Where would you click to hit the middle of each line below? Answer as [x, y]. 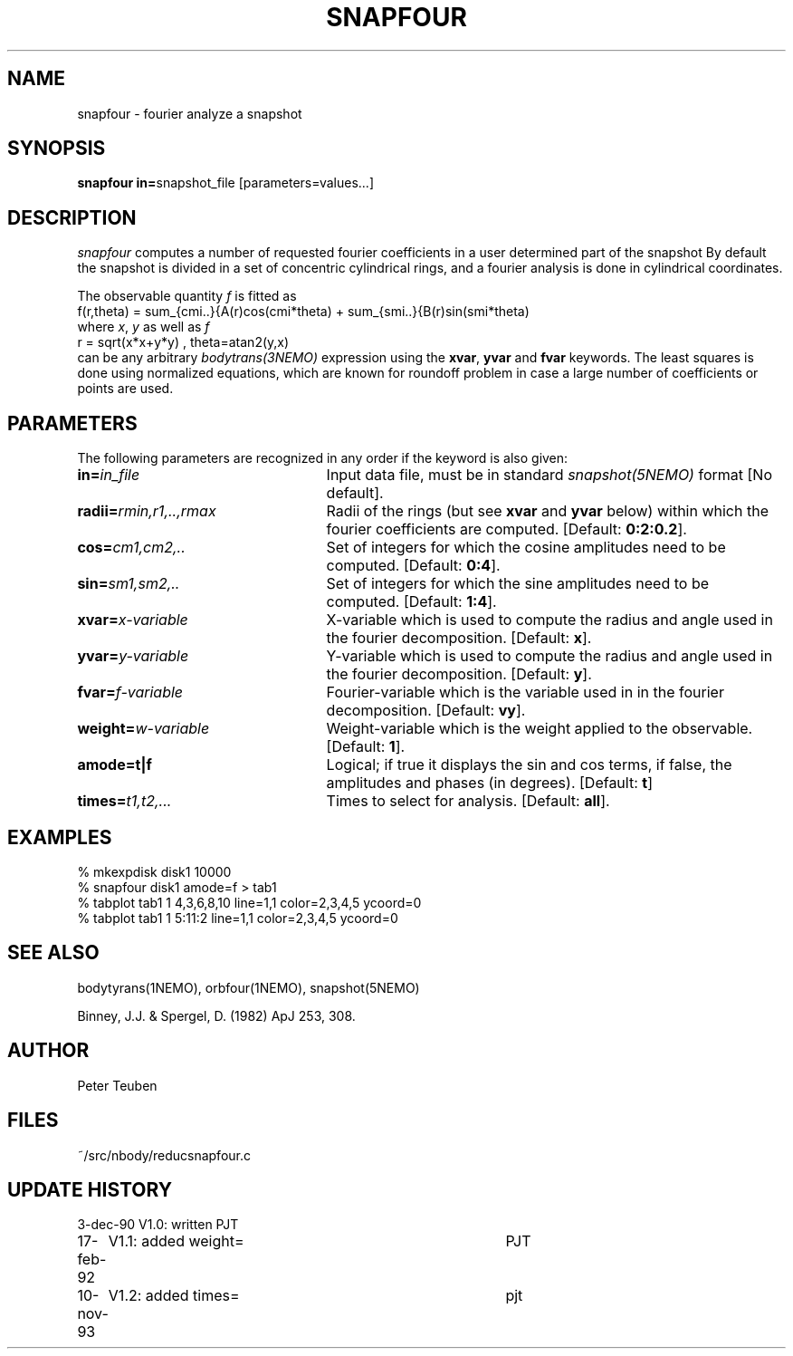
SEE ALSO [53, 953]
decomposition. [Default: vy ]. [426, 711]
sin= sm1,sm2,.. [129, 584]
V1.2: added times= [174, 1296]
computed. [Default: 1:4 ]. [411, 602]
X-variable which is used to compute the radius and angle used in [549, 620]
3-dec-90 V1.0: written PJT [158, 1225]
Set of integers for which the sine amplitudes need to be [518, 584]
